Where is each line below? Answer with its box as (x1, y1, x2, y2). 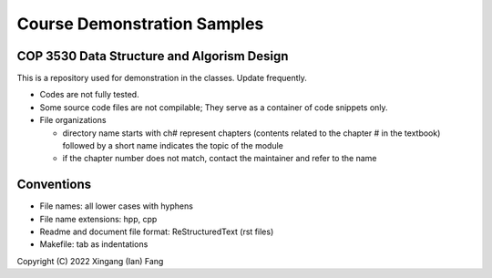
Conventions (16, 177, 92, 192)
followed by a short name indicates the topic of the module (62, 140, 284, 151)
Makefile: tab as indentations (39, 239, 149, 250)
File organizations (39, 115, 107, 126)
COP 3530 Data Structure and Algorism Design (16, 48, 289, 64)
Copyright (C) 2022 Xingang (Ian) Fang (16, 255, 164, 266)
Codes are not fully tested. (39, 89, 140, 100)
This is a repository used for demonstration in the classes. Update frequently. (16, 73, 307, 84)
